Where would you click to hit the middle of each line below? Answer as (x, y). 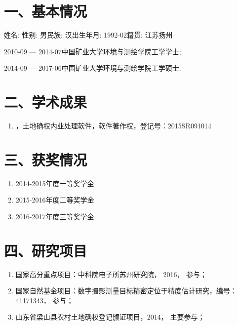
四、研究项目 (46, 250)
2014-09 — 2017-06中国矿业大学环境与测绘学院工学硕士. (93, 68)
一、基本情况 (46, 11)
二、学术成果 (46, 102)
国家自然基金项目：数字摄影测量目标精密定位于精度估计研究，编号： (126, 291)
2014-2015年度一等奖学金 (55, 183)
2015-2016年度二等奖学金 (55, 200)
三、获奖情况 (46, 159)
